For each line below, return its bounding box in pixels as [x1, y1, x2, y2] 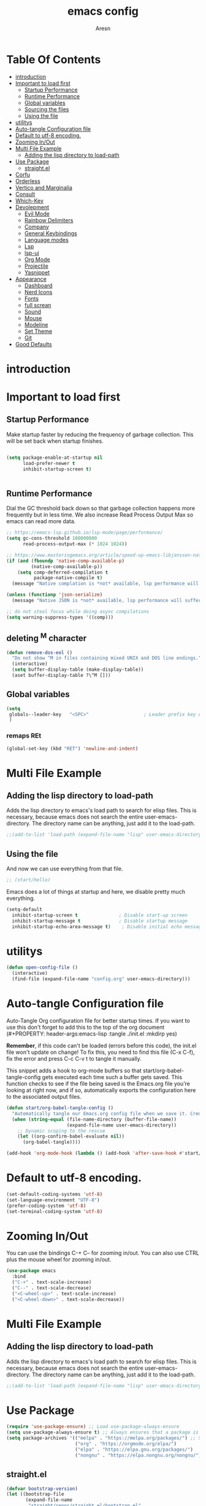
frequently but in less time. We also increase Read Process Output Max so [6, 511, 194, 518]
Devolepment [15, 203, 50, 211]
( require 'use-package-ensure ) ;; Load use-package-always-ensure [6, 1424, 180, 1430]
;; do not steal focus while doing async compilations [6, 608, 150, 615]
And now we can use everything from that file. [6, 865, 123, 873]
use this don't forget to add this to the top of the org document [6, 1024, 165, 1031]
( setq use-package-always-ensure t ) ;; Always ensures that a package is [6, 1429, 199, 1435]
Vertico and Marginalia [15, 184, 72, 191]
